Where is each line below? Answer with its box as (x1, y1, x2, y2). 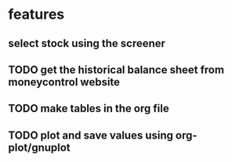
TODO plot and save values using (8, 128, 174, 142)
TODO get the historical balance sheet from (8, 63, 225, 76)
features (8, 5, 65, 23)
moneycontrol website (8, 75, 120, 88)
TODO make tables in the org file (8, 102, 170, 115)
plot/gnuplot (8, 141, 71, 154)
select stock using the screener (8, 37, 166, 50)
